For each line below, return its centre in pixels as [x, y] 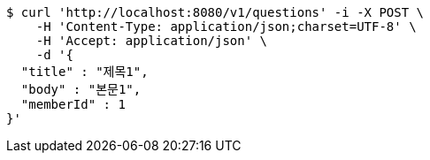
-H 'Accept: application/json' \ [152, 41]
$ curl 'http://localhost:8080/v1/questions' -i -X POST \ [215, 12]
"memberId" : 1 [73, 104]
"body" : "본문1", [81, 89]
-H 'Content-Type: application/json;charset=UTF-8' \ [226, 27]
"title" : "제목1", [84, 72]
